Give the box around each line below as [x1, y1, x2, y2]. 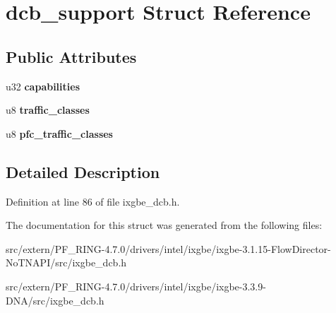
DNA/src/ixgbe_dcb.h [6, 293, 104, 307]
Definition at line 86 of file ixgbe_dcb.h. [6, 194, 180, 208]
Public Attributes [6, 45, 137, 67]
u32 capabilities [6, 78, 80, 93]
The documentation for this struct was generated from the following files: [6, 218, 323, 232]
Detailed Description [6, 160, 160, 182]
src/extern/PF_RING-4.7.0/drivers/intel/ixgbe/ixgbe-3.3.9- [6, 278, 266, 293]
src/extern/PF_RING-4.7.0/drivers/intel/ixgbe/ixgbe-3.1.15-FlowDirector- [6, 241, 331, 256]
